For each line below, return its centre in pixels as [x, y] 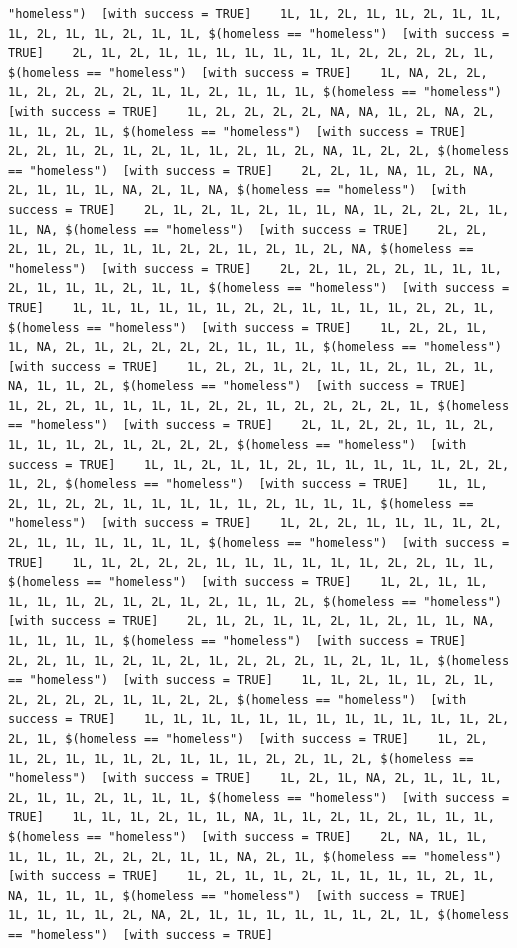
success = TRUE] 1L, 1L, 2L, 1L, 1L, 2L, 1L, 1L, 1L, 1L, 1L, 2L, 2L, [259, 464]
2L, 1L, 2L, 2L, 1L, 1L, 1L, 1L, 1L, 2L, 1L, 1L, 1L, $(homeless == [241, 503]
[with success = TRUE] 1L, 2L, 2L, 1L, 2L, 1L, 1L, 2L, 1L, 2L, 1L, [251, 366]
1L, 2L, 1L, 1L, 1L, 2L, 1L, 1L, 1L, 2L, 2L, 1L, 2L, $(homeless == [241, 758]
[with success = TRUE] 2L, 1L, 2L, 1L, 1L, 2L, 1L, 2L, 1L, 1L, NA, [251, 621]
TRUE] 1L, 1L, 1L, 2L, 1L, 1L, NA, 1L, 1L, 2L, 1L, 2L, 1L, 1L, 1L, [251, 817]
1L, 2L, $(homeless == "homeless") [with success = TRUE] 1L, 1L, [248, 484]
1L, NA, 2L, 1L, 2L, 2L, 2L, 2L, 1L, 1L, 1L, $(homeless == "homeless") [255, 347]
